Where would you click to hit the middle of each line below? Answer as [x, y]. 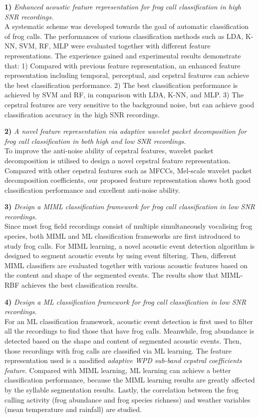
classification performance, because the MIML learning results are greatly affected [130, 380]
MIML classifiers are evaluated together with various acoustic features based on [126, 265]
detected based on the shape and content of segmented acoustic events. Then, [123, 341]
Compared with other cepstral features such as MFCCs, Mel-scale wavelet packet [128, 170]
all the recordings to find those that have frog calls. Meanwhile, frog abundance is [129, 331]
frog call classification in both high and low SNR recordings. [95, 141]
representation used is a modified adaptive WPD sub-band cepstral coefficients [123, 360]
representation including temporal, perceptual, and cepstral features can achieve [127, 75]
